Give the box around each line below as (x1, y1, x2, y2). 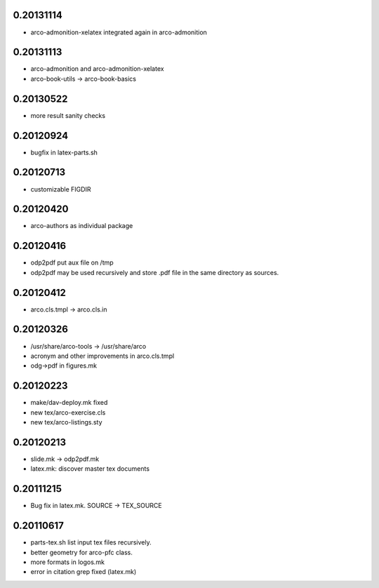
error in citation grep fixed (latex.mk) (30, 568, 137, 576)
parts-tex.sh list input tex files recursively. (30, 538, 152, 547)
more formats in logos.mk (30, 558, 105, 566)
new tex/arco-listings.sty (30, 418, 102, 427)
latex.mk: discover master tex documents (30, 465, 150, 473)
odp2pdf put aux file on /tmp (30, 258, 114, 267)
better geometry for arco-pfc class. (30, 548, 133, 556)
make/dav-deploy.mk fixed (30, 399, 108, 407)
